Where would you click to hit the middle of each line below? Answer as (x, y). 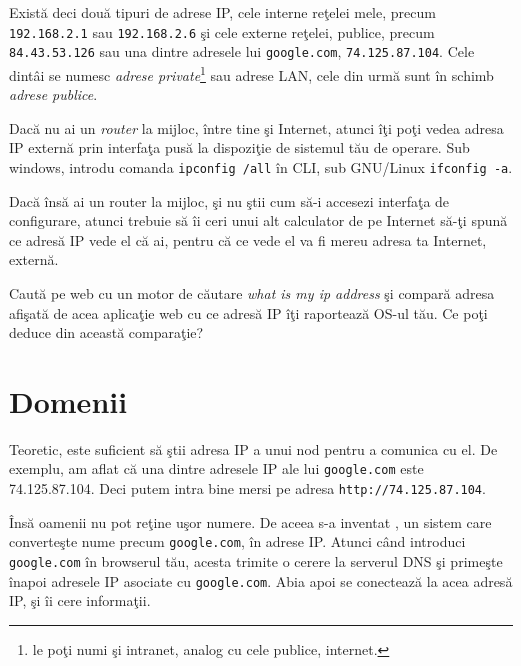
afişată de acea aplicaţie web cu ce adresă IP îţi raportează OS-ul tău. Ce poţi (248, 312)
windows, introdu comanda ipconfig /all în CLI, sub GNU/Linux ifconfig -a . (261, 166)
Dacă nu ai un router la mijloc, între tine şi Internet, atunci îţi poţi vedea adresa (256, 127)
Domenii (68, 400)
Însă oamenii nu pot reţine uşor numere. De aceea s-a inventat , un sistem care (250, 521)
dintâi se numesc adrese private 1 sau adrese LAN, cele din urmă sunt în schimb (251, 73)
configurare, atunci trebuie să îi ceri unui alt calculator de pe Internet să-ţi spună (258, 220)
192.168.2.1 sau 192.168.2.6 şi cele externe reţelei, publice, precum (222, 31)
